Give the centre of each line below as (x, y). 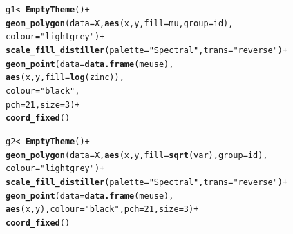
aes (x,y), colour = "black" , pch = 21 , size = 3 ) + (102, 209)
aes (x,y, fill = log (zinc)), (65, 78)
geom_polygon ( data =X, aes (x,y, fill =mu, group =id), (120, 23)
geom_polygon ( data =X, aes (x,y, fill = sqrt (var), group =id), (137, 155)
